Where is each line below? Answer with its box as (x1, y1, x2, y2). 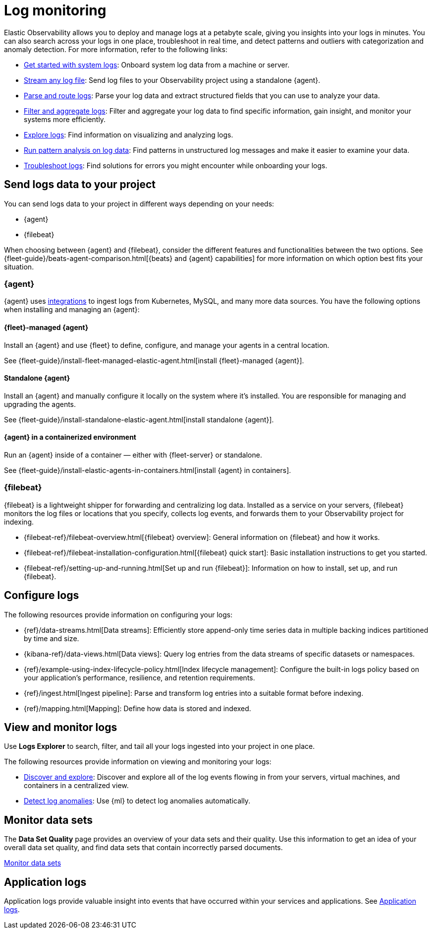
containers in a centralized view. (24, 781, 129, 790)
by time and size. (24, 634, 79, 643)
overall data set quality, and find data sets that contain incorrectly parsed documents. (4, 843, 283, 852)
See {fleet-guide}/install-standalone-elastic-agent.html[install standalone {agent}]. (4, 415, 274, 424)
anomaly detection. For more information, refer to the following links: (4, 45, 227, 54)
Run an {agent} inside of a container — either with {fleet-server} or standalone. (4, 451, 262, 459)
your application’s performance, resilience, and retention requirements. (24, 673, 255, 682)
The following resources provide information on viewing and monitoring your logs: (4, 757, 271, 766)
